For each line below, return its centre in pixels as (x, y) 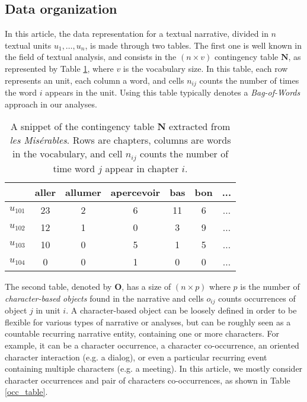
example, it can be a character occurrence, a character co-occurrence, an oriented (152, 345)
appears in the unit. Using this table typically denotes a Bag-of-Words (173, 92)
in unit (48, 310)
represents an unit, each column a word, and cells (95, 80)
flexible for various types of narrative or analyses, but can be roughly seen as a (148, 322)
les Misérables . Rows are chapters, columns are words (120, 140)
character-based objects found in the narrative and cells (104, 298)
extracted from (200, 126)
